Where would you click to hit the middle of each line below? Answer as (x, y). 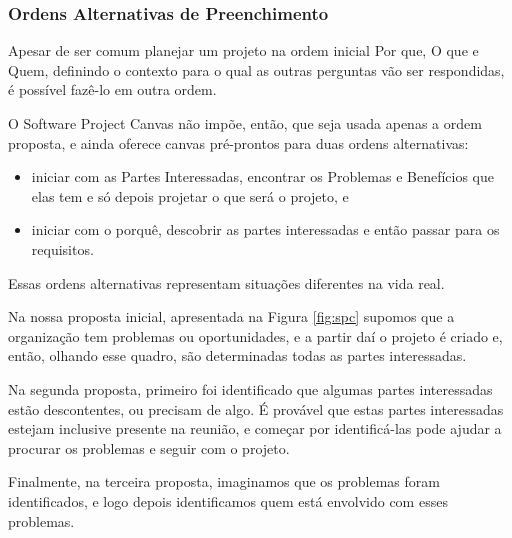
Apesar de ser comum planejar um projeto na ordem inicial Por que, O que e (243, 50)
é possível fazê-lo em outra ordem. (112, 89)
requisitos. (62, 248)
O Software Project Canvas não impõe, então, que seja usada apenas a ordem (245, 123)
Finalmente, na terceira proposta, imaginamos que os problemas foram (224, 481)
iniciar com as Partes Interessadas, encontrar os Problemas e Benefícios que (262, 176)
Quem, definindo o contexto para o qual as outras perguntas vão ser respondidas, (256, 69)
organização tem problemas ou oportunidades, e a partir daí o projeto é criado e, (255, 335)
